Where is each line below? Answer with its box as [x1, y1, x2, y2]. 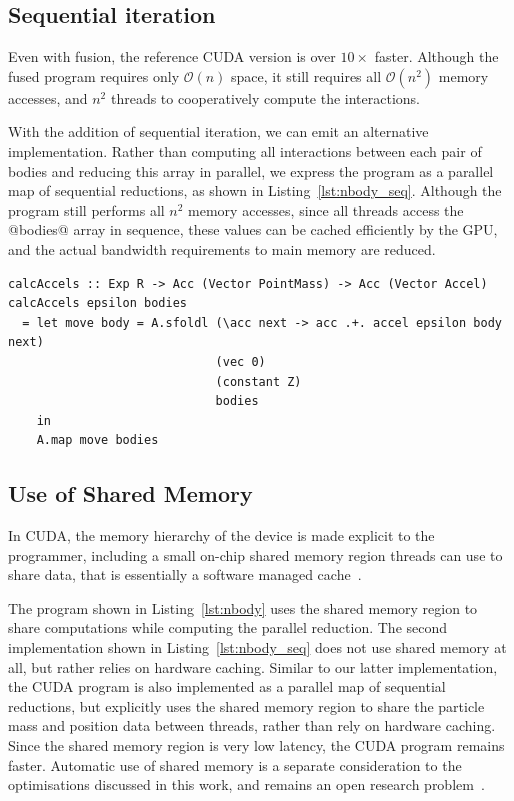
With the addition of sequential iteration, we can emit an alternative [8, 121, 429, 142]
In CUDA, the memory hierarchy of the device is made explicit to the [8, 525, 435, 546]
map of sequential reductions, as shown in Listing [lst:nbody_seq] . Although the [8, 180, 502, 201]
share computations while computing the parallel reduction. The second [8, 617, 448, 638]
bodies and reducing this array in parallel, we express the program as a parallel [8, 160, 494, 181]
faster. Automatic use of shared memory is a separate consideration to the [8, 754, 462, 775]
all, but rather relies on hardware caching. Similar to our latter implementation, [8, 656, 498, 677]
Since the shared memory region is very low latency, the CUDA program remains [8, 735, 505, 756]
